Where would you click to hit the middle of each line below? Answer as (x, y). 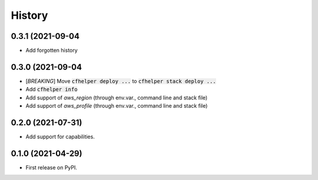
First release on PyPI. (52, 167)
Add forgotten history (52, 51)
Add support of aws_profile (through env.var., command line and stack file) (117, 106)
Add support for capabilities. (60, 137)
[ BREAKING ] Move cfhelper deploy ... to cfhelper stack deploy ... (121, 81)
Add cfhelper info (52, 89)
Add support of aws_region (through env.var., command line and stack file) (117, 98)
